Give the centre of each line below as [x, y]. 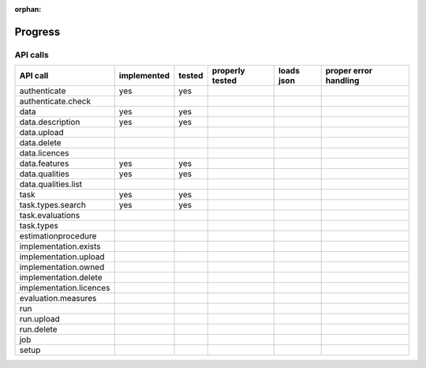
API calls [32, 54]
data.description [50, 122]
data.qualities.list [51, 184]
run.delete [39, 329]
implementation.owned [62, 267]
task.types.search [52, 205]
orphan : [28, 9]
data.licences [45, 153]
